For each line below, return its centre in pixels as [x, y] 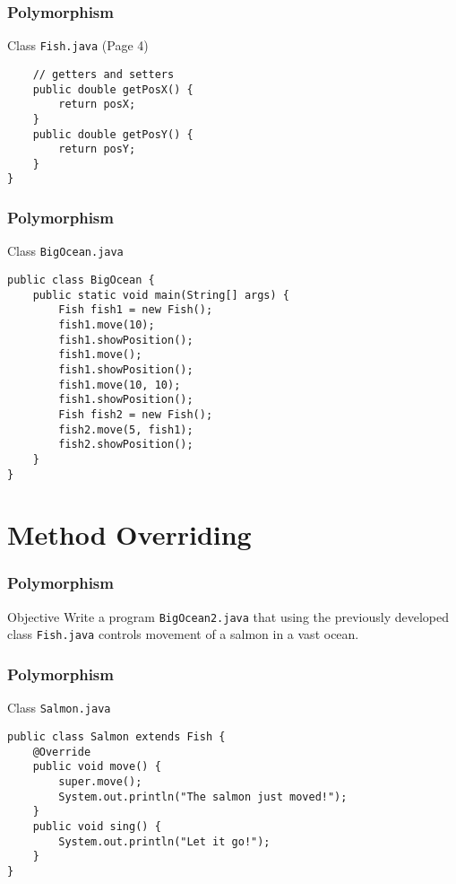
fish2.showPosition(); [126, 445]
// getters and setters [103, 74]
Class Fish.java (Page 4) [78, 45]
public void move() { [97, 767]
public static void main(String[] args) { [161, 295]
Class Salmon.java [59, 708]
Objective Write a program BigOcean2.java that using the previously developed [228, 616]
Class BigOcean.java [65, 251]
